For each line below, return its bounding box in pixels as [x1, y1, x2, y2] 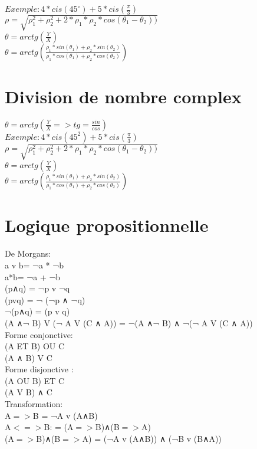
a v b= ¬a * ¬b [5, 258, 64, 271]
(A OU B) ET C [5, 374, 65, 386]
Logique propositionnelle [5, 213, 209, 237]
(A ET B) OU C [5, 340, 65, 352]
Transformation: [5, 398, 63, 410]
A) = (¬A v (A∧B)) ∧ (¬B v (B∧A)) [82, 432, 222, 444]
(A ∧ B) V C [5, 351, 52, 363]
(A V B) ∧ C [5, 386, 52, 398]
